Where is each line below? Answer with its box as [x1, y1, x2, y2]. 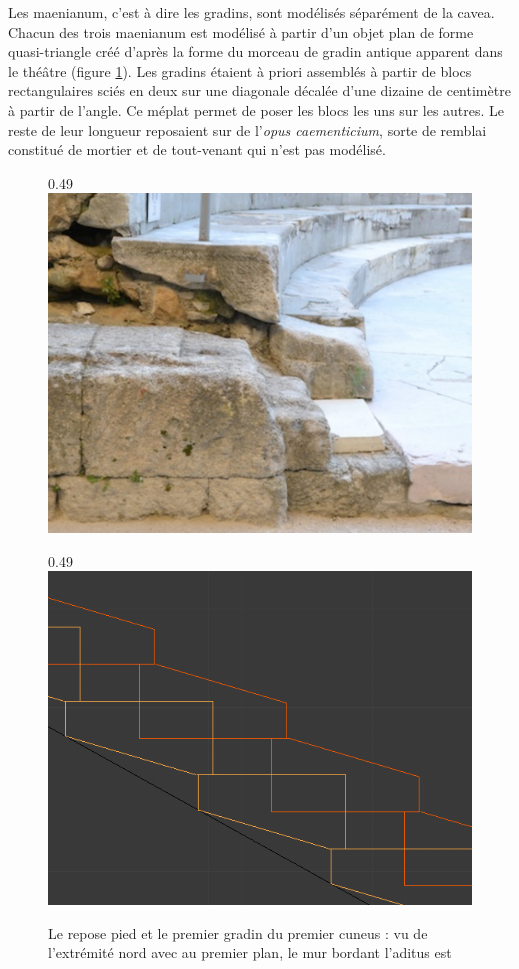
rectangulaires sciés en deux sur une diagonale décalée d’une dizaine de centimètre [8, 80, 511, 101]
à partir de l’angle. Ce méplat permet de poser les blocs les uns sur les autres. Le [8, 99, 505, 120]
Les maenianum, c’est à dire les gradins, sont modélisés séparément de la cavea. [8, 2, 495, 22]
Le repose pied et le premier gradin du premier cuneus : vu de [48, 922, 428, 943]
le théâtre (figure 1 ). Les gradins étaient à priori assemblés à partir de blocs [8, 60, 472, 81]
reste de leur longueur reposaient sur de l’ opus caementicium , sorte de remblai [8, 119, 487, 140]
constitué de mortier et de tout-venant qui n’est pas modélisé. [8, 139, 386, 160]
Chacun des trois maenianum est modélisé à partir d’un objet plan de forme [8, 21, 474, 42]
